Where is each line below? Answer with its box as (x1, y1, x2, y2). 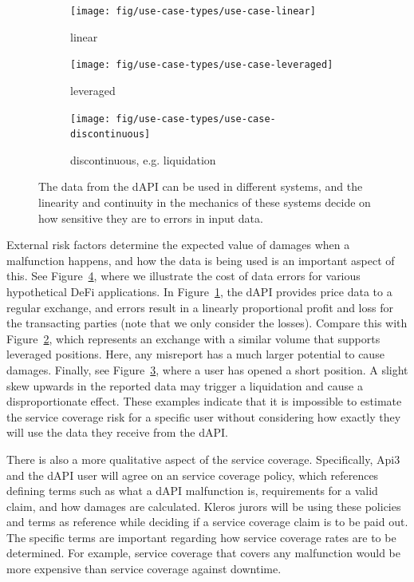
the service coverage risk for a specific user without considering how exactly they (6, 408, 401, 425)
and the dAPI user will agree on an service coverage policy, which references (6, 466, 379, 483)
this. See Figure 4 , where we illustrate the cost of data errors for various (6, 267, 361, 284)
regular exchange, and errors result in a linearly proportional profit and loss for (6, 299, 393, 315)
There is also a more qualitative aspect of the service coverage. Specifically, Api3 (6, 450, 400, 467)
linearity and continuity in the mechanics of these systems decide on (38, 194, 371, 210)
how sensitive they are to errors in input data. (38, 209, 263, 226)
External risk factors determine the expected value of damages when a (6, 236, 350, 253)
